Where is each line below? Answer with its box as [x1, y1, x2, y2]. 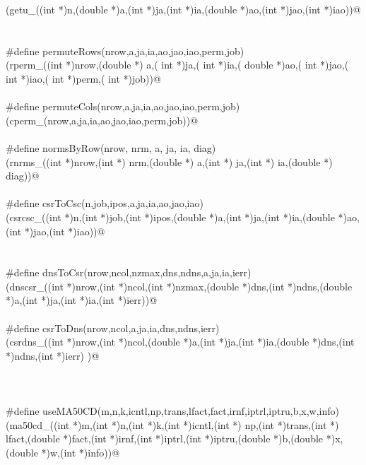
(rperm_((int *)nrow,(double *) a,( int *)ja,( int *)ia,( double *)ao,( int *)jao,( [6, 57, 349, 72]
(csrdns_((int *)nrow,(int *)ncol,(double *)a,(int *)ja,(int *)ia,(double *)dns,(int [6, 334, 355, 349]
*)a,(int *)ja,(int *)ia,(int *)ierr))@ [6, 293, 158, 307]
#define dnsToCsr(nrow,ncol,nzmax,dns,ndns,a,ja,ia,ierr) [6, 265, 252, 280]
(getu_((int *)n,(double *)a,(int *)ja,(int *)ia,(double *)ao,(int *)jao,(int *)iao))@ [6, 2, 361, 16]
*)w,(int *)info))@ [41, 445, 120, 459]
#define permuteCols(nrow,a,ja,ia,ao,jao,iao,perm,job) [6, 99, 240, 114]
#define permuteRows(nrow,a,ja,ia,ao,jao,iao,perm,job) [6, 43, 244, 58]
